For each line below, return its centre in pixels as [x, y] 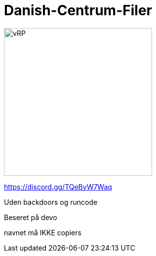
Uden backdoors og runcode [51, 202]
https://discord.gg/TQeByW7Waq [58, 187]
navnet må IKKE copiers [43, 232]
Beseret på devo [31, 217]
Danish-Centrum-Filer [78, 10]
